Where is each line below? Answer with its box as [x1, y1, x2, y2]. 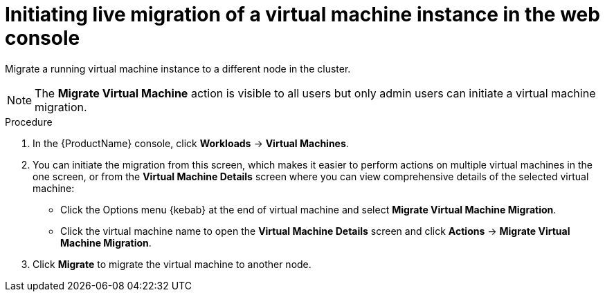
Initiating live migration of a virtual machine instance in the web [5, 3, 600, 26]
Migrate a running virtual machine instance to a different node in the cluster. [5, 62, 351, 75]
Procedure [5, 115, 53, 128]
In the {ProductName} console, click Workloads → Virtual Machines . [33, 137, 349, 149]
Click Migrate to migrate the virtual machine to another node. [33, 258, 311, 270]
